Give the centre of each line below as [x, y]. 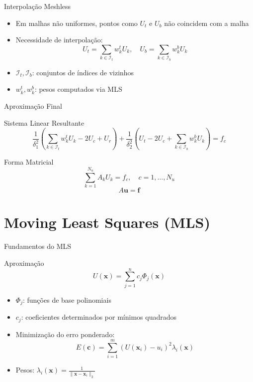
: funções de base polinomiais [67, 299]
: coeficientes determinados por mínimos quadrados [99, 317]
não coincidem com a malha [207, 23]
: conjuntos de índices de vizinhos [83, 72]
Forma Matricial [29, 162]
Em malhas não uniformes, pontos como [77, 23]
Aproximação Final [33, 105]
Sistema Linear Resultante [44, 122]
